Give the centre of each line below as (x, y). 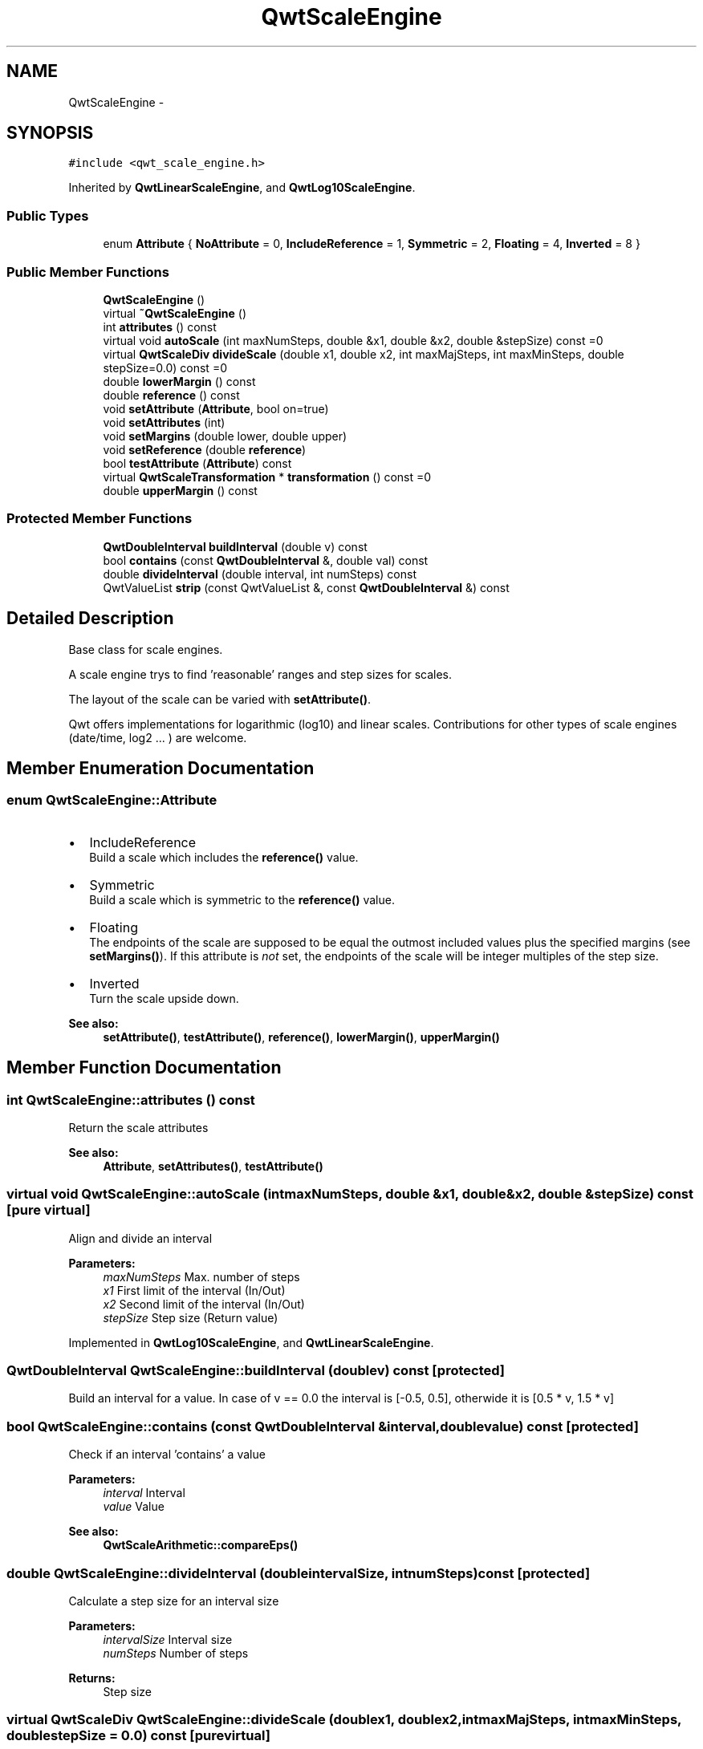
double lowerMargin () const (179, 381)
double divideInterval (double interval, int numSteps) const (260, 574)
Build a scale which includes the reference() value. (224, 857)
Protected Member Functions (100, 519)
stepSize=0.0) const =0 (165, 367)
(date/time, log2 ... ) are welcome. (158, 737)
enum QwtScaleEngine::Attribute (112, 800)
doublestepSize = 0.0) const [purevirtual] (138, 1736)
